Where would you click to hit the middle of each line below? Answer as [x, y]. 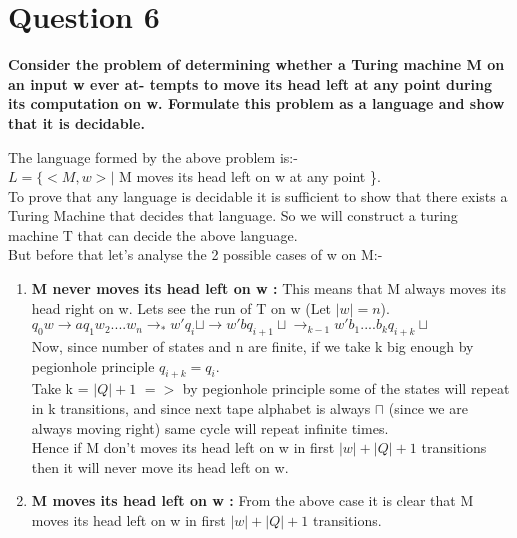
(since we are [428, 408]
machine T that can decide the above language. [153, 234]
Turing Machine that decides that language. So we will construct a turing [233, 215]
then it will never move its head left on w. [160, 466]
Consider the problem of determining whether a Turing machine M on [256, 64]
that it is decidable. [76, 122]
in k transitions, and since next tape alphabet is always [201, 408]
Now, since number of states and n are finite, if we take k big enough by [252, 346]
